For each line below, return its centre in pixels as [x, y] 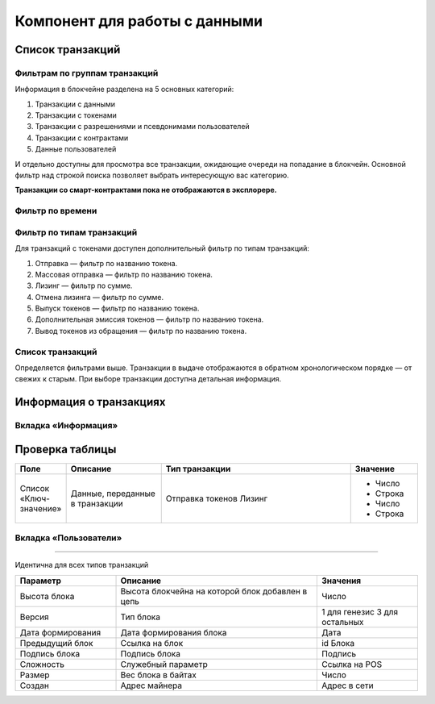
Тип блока [141, 617]
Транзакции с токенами [76, 115]
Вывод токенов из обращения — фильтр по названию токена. [141, 331]
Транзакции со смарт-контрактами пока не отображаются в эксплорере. [146, 190]
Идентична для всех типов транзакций [82, 565]
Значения [341, 581]
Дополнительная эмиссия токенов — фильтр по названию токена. [149, 319]
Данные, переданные [113, 494]
